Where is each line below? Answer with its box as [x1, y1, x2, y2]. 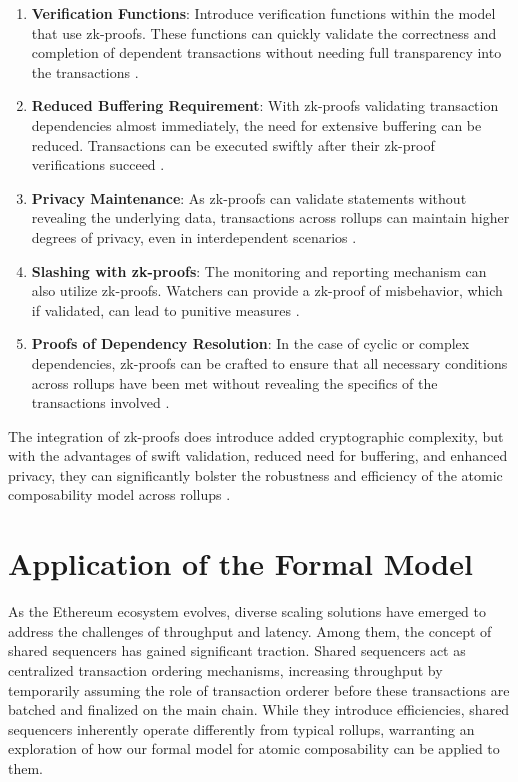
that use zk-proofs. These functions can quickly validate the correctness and [31, 22, 497, 43]
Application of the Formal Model [8, 543, 473, 584]
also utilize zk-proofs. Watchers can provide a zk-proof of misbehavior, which [31, 280, 503, 301]
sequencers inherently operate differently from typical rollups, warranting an [8, 718, 475, 739]
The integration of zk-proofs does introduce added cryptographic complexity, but [8, 425, 504, 446]
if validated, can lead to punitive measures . [31, 299, 300, 320]
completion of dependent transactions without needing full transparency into [31, 42, 502, 63]
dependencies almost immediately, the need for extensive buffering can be [31, 114, 482, 135]
